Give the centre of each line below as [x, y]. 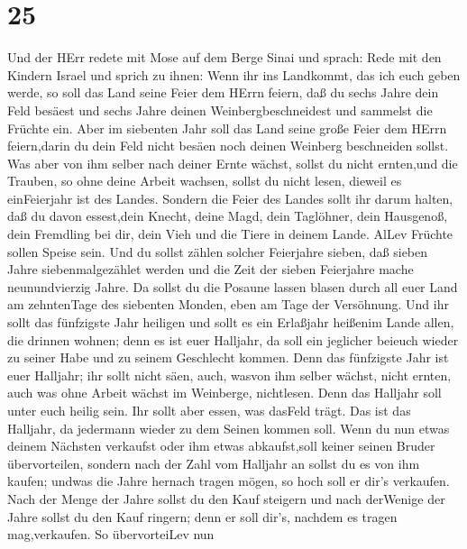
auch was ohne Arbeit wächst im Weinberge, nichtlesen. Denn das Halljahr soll [224, 393]
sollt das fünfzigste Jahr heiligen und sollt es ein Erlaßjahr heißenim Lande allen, [231, 322]
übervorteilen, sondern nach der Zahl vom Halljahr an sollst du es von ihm [214, 463]
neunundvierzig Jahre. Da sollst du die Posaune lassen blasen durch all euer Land [233, 286]
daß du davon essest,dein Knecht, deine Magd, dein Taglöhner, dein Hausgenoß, [228, 216]
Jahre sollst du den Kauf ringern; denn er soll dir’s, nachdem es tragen [202, 516]
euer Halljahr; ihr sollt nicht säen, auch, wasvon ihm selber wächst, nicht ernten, [229, 375]
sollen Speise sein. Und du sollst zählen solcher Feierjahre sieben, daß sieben [218, 251]
